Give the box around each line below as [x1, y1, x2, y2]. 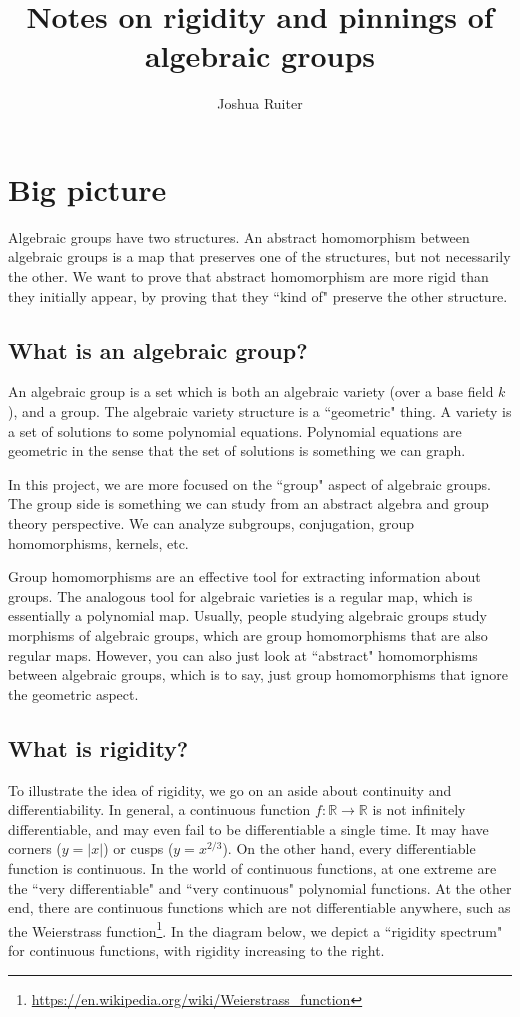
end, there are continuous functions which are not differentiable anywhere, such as [8, 897, 511, 918]
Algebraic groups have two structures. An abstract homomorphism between [8, 226, 470, 247]
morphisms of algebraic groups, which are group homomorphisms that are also [8, 624, 488, 645]
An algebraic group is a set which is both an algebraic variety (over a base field [8, 381, 494, 402]
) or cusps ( [103, 838, 174, 859]
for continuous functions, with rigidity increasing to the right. [8, 939, 385, 960]
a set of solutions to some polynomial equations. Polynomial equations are [8, 420, 462, 441]
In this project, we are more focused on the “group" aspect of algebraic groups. [8, 473, 491, 494]
